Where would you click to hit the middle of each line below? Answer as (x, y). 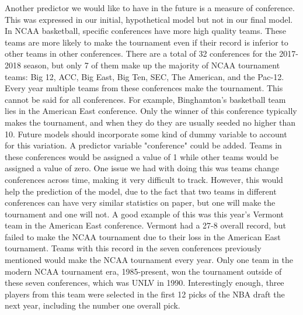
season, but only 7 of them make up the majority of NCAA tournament (152, 65)
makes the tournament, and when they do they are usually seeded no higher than (150, 122)
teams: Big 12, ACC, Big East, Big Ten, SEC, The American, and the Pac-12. (144, 76)
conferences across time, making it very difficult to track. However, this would (144, 179)
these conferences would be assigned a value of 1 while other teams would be (142, 156)
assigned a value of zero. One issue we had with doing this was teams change (142, 168)
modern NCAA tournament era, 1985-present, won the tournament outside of (143, 271)
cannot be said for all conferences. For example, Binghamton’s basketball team (145, 99)
